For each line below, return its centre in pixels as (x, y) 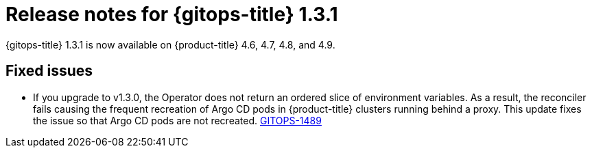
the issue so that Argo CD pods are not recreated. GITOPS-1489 (177, 120)
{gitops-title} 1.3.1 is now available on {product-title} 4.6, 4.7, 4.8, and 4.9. (170, 44)
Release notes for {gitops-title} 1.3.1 (172, 14)
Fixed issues (49, 71)
